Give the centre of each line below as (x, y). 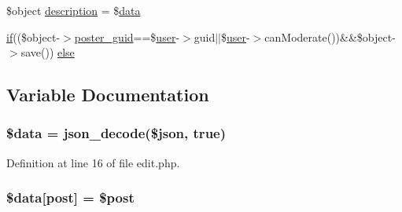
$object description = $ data (74, 10)
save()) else (48, 52)
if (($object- (33, 37)
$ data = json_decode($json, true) (116, 133)
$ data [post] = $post (70, 197)
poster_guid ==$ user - (127, 37)
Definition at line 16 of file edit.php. (93, 162)
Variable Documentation (108, 95)
